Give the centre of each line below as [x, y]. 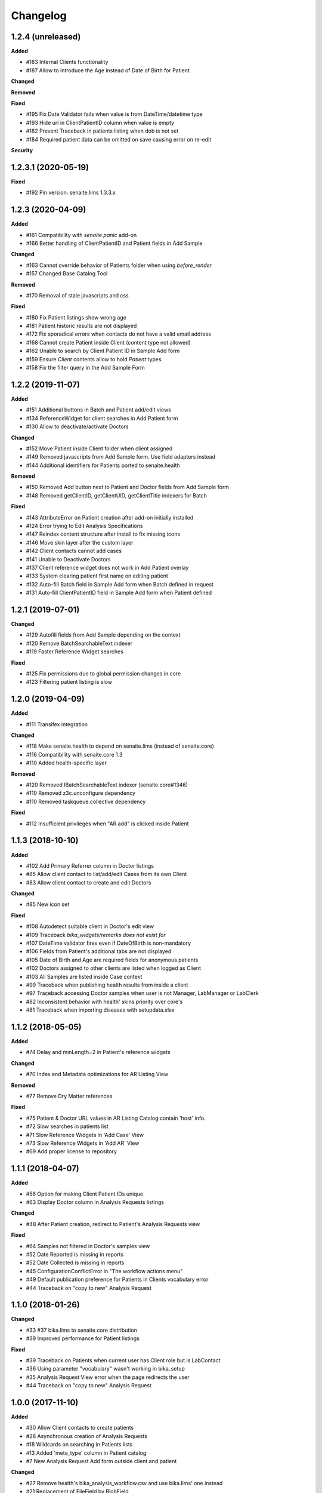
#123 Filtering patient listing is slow [69, 682]
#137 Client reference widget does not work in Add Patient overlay [107, 567]
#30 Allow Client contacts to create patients [80, 1428]
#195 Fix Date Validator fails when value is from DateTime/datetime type [114, 114]
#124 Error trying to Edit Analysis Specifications [84, 526]
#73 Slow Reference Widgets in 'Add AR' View [83, 1143]
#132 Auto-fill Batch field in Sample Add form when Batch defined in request [120, 584]
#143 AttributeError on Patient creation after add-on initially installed [110, 517]
